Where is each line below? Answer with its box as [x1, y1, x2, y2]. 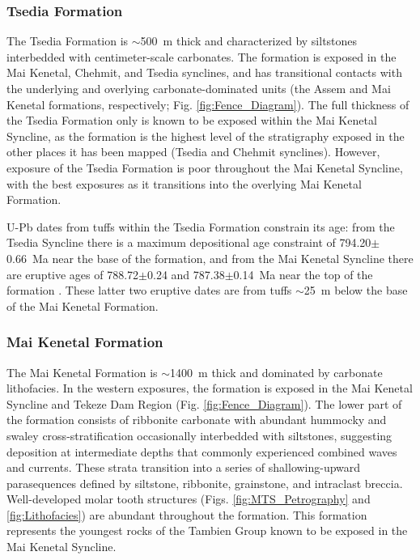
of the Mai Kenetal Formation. [6, 297, 159, 314]
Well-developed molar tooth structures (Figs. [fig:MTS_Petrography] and [6, 490, 371, 507]
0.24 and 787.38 [147, 265, 225, 282]
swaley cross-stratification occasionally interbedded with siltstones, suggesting [6, 426, 392, 443]
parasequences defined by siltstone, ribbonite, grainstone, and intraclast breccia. [6, 474, 403, 491]
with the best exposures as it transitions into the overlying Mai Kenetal [6, 175, 362, 192]
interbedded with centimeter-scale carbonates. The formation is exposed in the [6, 48, 397, 65]
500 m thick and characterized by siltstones [140, 32, 358, 49]
